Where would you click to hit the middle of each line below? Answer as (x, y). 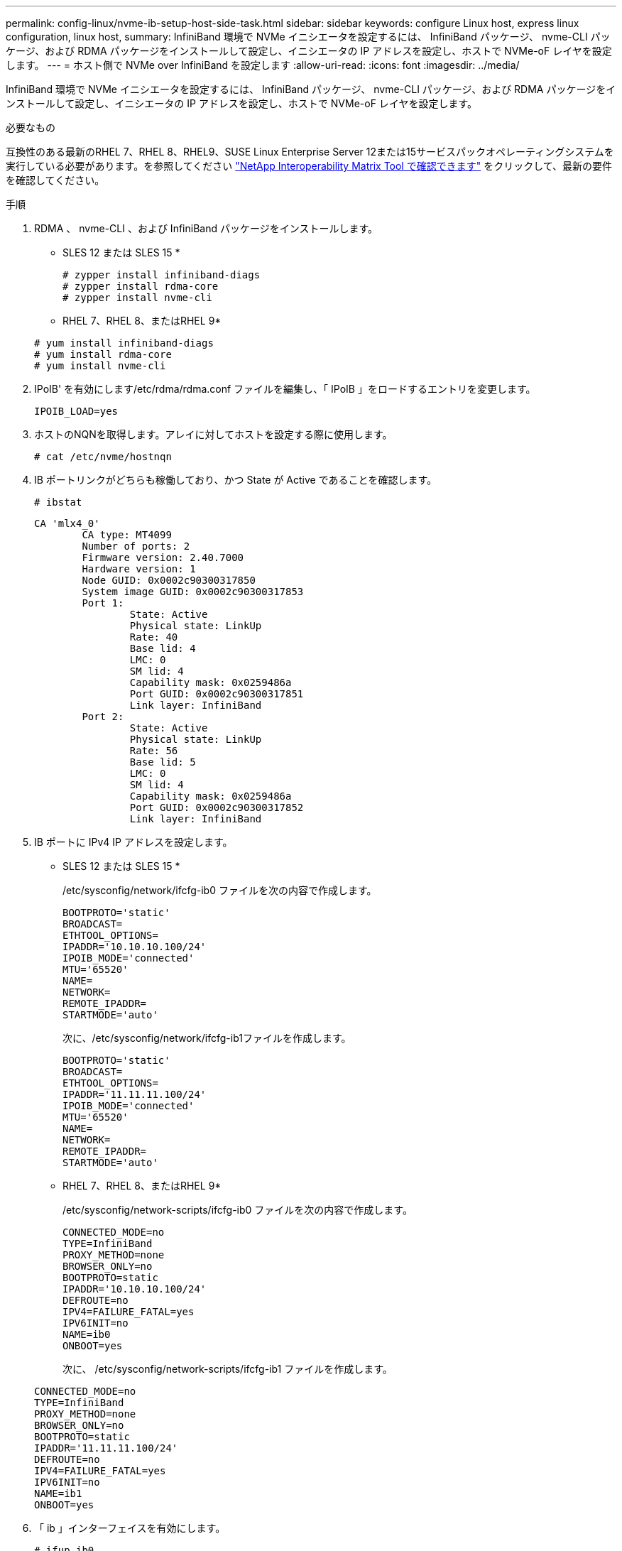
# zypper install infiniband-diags (162, 275)
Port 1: (103, 603)
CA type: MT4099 (127, 535)
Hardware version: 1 (139, 569)
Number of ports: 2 (136, 546)
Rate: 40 (154, 637)
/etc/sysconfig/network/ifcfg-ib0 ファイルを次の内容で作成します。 (220, 890)
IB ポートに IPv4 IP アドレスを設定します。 (133, 842)
